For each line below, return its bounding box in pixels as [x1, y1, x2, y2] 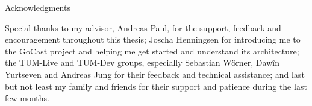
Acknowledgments [5, 1, 70, 13]
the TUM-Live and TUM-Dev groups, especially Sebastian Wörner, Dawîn [5, 56, 279, 69]
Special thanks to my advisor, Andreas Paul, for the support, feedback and [5, 21, 281, 34]
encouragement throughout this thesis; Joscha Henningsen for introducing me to [5, 33, 301, 46]
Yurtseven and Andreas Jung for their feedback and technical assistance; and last [5, 68, 305, 80]
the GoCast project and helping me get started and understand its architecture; [5, 44, 299, 57]
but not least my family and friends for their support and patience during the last [5, 80, 307, 92]
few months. [5, 92, 49, 104]
